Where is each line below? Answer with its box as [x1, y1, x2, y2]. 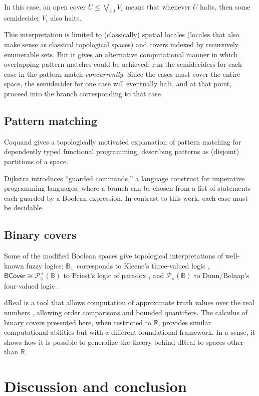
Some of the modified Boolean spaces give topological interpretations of [4, 250, 223, 261]
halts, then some [200, 2, 250, 12]
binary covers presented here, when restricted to [4, 317, 152, 327]
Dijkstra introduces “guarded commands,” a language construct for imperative [4, 173, 245, 183]
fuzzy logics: [26, 260, 64, 271]
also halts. [50, 12, 82, 23]
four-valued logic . [4, 280, 59, 291]
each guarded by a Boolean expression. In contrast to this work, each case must [4, 192, 248, 203]
